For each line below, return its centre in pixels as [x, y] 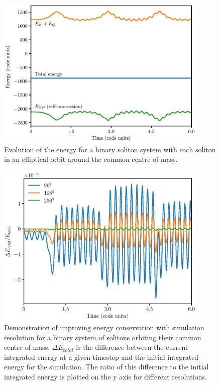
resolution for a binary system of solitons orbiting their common [103, 337]
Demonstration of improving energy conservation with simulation [104, 327]
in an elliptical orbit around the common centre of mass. [91, 159]
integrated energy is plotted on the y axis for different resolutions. [105, 376]
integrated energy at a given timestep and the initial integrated [101, 357]
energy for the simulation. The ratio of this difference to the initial [106, 367]
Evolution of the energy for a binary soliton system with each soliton [110, 149]
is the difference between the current [132, 347]
